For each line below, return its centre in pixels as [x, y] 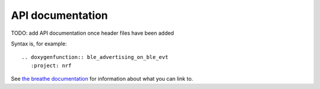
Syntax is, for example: [39, 44]
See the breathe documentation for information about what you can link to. [102, 79]
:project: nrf [51, 65]
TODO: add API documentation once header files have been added [92, 33]
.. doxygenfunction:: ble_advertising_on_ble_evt [95, 57]
